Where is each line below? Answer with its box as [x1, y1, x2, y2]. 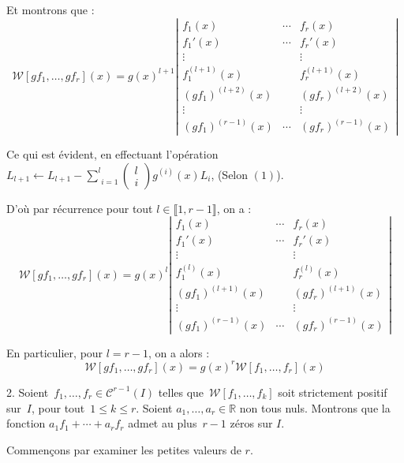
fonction [6, 415, 46, 431]
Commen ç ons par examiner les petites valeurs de [6, 441, 241, 457]
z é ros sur [230, 415, 273, 431]
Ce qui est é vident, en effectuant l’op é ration [6, 146, 219, 162]
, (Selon [211, 166, 249, 182]
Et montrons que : [6, 2, 95, 17]
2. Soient [6, 383, 49, 400]
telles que [158, 383, 204, 400]
